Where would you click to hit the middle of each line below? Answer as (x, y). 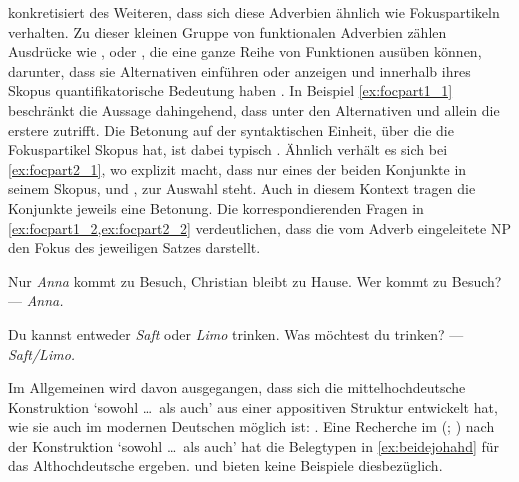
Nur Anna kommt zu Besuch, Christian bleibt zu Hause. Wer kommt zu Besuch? (255, 280)
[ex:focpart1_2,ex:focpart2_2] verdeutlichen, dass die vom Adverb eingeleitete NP (259, 227)
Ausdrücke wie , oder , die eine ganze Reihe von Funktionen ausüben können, (245, 51)
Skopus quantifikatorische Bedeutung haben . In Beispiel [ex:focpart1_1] (230, 90)
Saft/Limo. (42, 353)
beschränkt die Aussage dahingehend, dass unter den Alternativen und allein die (254, 109)
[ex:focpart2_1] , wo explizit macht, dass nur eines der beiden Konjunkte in (237, 168)
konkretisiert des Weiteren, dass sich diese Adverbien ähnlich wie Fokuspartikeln (254, 12)
